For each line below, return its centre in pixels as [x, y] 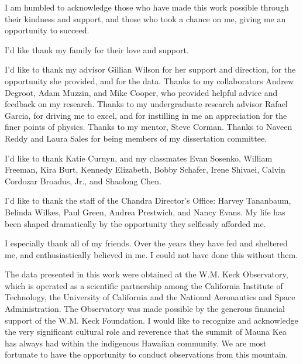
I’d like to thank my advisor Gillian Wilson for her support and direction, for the [150, 69]
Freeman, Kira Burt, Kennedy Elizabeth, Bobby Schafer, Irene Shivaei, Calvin [145, 169]
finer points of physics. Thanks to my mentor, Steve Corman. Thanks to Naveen [149, 127]
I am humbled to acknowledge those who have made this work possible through [147, 7]
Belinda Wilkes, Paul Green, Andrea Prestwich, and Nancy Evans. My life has [145, 212]
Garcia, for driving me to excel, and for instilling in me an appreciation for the [146, 115]
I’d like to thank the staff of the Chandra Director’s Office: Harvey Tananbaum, [148, 200]
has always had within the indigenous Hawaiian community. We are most [136, 343]
